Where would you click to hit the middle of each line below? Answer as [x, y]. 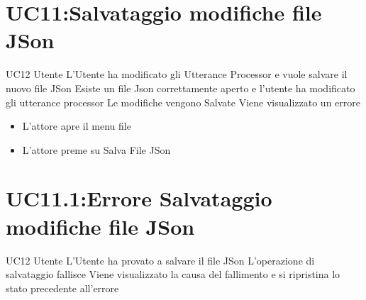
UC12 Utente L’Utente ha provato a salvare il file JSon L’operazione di [160, 260]
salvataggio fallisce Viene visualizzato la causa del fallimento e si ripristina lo [173, 274]
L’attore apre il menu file [77, 126]
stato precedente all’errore [62, 288]
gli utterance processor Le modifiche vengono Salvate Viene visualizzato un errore [183, 102]
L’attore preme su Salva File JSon [96, 149]
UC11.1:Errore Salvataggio [139, 198]
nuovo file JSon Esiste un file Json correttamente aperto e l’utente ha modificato [181, 88]
